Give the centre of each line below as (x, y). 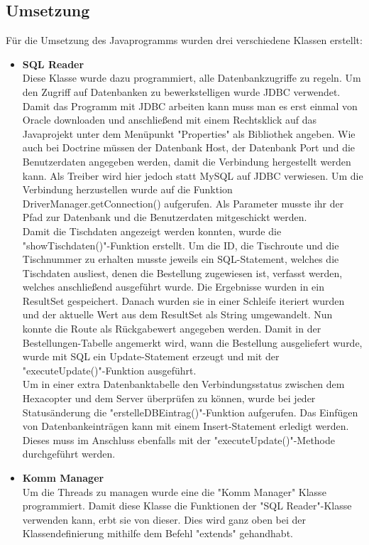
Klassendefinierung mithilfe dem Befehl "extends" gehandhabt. (158, 533)
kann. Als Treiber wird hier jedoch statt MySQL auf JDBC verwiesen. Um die (193, 175)
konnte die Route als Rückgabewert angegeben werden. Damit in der (172, 329)
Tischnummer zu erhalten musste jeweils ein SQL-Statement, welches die (181, 259)
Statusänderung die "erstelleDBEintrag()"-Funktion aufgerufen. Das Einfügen (190, 412)
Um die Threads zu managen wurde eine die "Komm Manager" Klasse (174, 491)
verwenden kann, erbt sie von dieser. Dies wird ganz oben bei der (164, 519)
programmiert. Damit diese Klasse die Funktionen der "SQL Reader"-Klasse (187, 506)
